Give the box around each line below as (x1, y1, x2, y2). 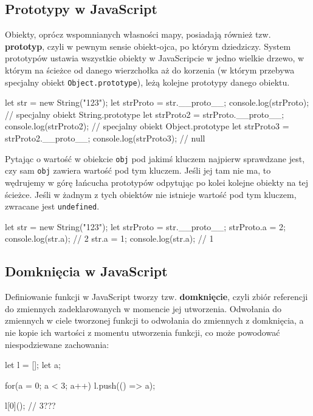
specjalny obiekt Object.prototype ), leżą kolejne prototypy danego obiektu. (5, 75, 290, 88)
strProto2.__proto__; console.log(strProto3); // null (5, 132, 205, 145)
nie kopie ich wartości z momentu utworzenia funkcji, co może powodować (5, 326, 280, 338)
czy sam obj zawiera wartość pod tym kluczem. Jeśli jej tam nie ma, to (5, 164, 271, 177)
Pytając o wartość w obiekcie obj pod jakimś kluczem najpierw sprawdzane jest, (5, 152, 305, 165)
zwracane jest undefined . (5, 200, 100, 213)
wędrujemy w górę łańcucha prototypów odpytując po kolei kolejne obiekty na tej (5, 176, 309, 188)
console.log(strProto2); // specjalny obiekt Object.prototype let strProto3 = (5, 120, 289, 132)
